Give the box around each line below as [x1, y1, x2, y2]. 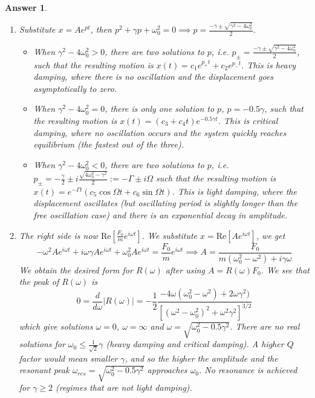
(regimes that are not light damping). [56, 381, 192, 394]
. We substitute [141, 229, 198, 241]
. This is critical [218, 114, 278, 126]
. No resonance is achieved [199, 364, 297, 376]
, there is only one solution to [105, 102, 215, 115]
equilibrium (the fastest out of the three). [33, 138, 184, 151]
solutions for [19, 338, 65, 350]
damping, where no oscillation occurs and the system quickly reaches [33, 126, 287, 139]
